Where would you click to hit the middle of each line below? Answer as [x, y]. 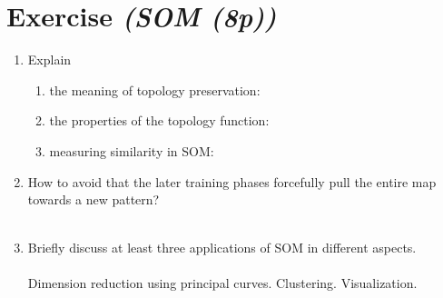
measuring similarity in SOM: [132, 150]
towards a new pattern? [94, 199]
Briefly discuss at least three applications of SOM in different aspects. [222, 248]
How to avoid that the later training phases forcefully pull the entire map [232, 181]
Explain [49, 60]
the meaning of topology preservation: [155, 89]
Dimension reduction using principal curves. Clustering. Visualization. [222, 283]
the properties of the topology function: [159, 120]
